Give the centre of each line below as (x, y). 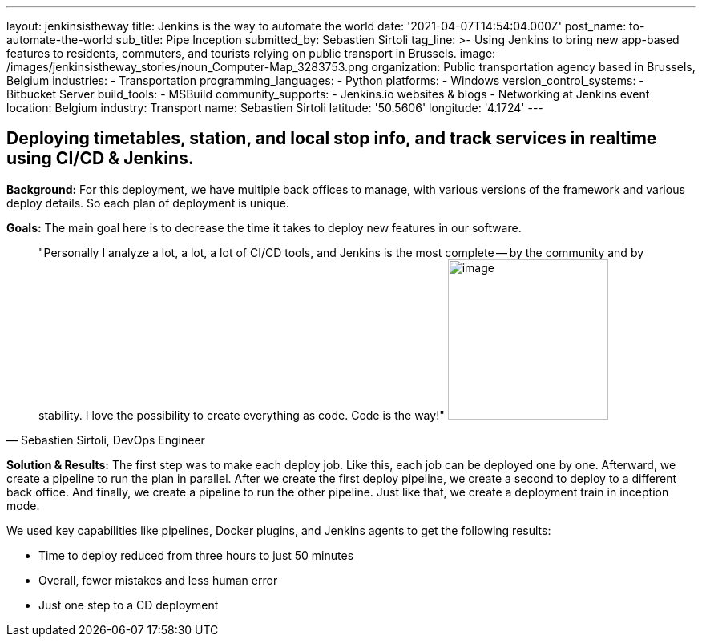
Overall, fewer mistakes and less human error (158, 580)
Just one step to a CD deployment (129, 605)
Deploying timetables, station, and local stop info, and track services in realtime (332, 139)
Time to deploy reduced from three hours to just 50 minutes (196, 555)
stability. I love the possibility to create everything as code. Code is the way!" (242, 415)
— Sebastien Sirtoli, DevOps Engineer (106, 440)
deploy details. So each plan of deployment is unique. (148, 203)
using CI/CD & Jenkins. (100, 159)
